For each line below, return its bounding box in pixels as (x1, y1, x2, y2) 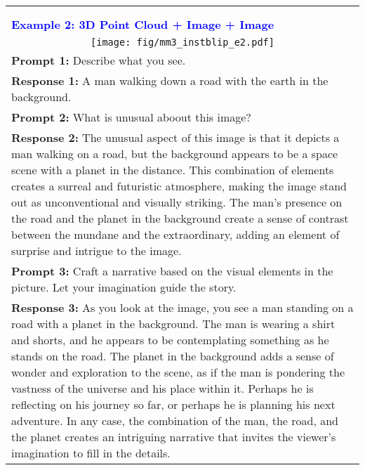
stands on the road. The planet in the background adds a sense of (11, 348, 334, 364)
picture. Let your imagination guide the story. (11, 279, 237, 295)
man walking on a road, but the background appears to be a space (11, 145, 338, 162)
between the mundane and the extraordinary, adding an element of (11, 226, 340, 242)
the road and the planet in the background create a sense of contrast (11, 210, 349, 226)
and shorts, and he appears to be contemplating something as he (11, 332, 329, 348)
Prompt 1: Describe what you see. (11, 52, 186, 68)
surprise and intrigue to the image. (11, 242, 182, 259)
